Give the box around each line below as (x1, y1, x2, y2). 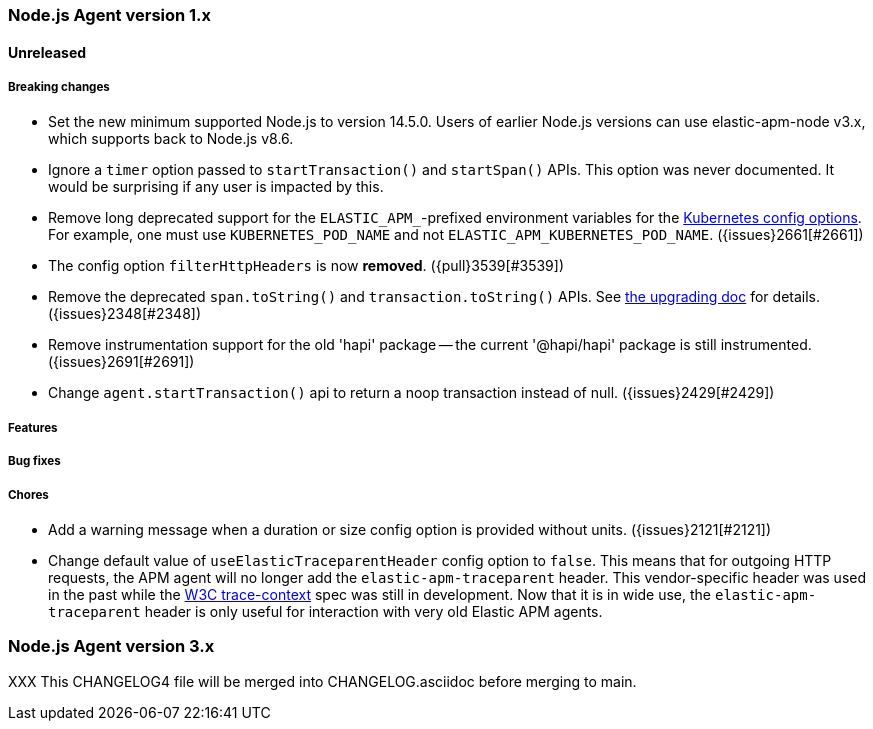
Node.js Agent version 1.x (8, 5, 212, 25)
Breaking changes (8, 80, 110, 94)
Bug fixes (8, 454, 61, 469)
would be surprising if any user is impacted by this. (48, 178, 384, 196)
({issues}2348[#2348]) (48, 305, 202, 323)
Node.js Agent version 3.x (8, 636, 215, 657)
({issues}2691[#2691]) (48, 353, 195, 371)
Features (8, 420, 58, 435)
